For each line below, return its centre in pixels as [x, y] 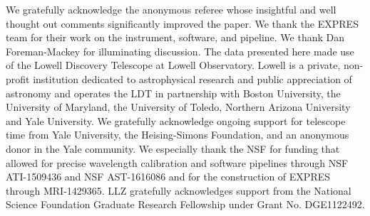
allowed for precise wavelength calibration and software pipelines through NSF [177, 162]
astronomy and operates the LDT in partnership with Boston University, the [173, 93]
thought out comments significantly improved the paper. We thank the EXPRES [182, 23]
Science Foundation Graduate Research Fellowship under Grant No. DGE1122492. [185, 204]
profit [18, 79]
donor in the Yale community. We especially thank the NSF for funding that [173, 148]
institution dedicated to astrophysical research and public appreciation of [192, 79]
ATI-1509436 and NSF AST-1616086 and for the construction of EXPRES [168, 177]
